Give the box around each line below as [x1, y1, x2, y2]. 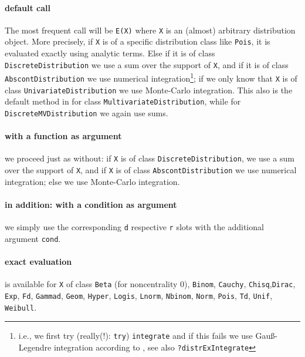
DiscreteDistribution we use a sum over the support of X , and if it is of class [5, 58, 289, 70]
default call [5, 1, 51, 14]
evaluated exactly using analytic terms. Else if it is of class [5, 47, 215, 59]
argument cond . [5, 232, 61, 244]
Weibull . [5, 301, 37, 313]
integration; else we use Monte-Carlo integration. [5, 175, 180, 187]
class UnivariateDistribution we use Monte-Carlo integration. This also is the [5, 83, 293, 96]
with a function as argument [5, 130, 122, 142]
